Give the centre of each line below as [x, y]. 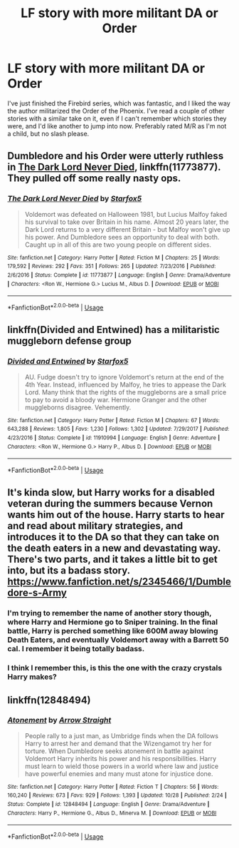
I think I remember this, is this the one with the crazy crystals [115, 668]
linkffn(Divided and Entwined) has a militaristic [114, 330]
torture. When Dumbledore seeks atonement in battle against [114, 751]
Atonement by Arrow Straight [59, 720]
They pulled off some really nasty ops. [94, 179]
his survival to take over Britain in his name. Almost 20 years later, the [127, 222]
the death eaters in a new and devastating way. [114, 548]
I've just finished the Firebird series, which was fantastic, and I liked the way [119, 103]
